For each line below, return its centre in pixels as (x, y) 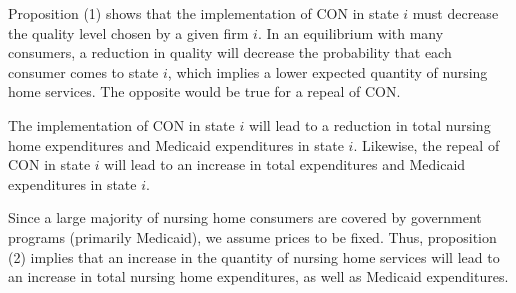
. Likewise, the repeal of (426, 144)
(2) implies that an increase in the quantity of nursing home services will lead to (254, 256)
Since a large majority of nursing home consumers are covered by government (245, 217)
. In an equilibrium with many (350, 32)
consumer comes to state (83, 71)
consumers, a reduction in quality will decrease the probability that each (230, 52)
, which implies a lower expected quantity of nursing (327, 71)
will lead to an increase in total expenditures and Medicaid (285, 164)
